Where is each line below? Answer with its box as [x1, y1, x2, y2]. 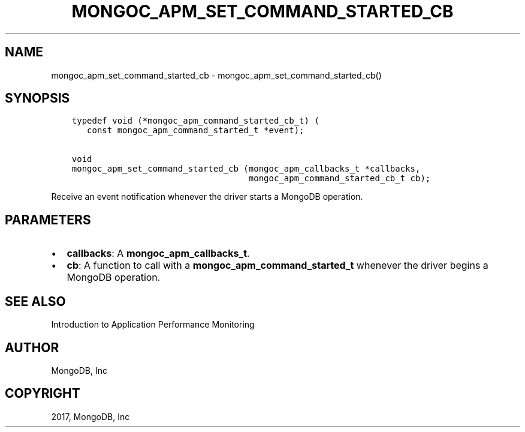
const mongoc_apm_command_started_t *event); [87, 125, 304, 136]
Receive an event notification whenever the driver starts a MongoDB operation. [51, 191, 363, 202]
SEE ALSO [5, 293, 66, 309]
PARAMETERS [5, 212, 91, 227]
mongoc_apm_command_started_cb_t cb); [248, 173, 431, 184]
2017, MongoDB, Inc [51, 411, 130, 422]
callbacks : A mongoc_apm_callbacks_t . [67, 247, 250, 260]
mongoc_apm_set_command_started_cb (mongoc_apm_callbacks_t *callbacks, [71, 164, 421, 174]
